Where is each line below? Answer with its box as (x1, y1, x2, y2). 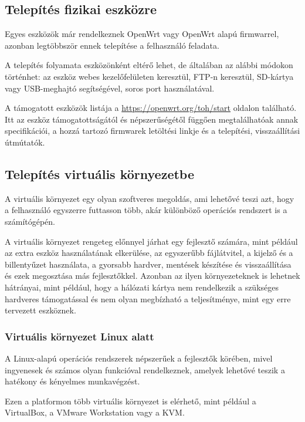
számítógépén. (5, 215, 56, 227)
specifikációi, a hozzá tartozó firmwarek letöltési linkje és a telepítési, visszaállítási (5, 124, 300, 137)
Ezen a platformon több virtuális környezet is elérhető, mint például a (5, 394, 256, 407)
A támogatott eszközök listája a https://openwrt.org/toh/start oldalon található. (5, 102, 297, 114)
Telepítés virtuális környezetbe (5, 164, 195, 183)
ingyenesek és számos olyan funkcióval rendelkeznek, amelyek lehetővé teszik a (5, 363, 285, 376)
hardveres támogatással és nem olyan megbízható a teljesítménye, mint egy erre (5, 292, 291, 305)
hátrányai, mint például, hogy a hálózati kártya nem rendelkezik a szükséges (5, 281, 279, 293)
